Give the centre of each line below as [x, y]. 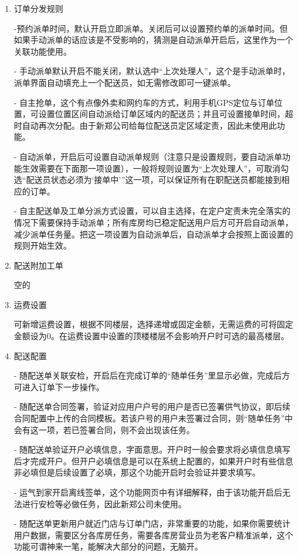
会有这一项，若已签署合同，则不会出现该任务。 [104, 429]
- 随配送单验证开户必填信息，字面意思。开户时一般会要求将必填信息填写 [152, 449]
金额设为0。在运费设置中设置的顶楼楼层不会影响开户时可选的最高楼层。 [151, 336]
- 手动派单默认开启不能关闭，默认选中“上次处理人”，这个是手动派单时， [152, 71]
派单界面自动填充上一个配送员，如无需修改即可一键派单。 [125, 82]
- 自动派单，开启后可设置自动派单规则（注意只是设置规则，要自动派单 [148, 156]
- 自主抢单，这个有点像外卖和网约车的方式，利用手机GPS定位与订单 [144, 102]
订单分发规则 [38, 8]
